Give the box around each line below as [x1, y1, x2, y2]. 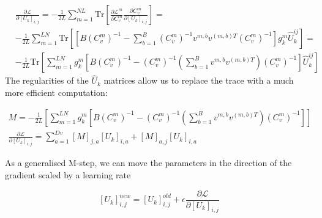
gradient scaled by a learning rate [5, 168, 131, 181]
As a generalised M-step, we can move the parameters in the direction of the [5, 156, 292, 169]
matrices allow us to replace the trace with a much [103, 74, 294, 87]
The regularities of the [5, 74, 89, 87]
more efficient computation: [5, 85, 108, 98]
